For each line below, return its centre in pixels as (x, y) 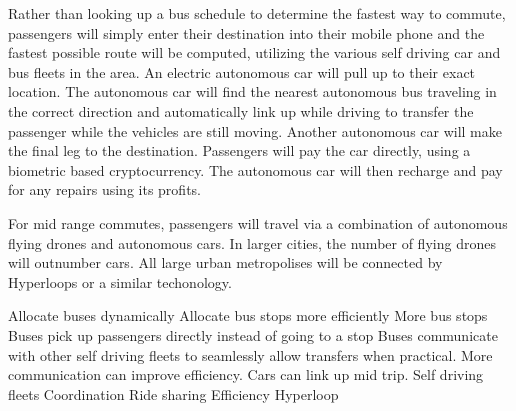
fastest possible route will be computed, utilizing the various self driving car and (254, 52)
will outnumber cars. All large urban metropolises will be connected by (225, 262)
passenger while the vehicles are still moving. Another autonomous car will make (255, 130)
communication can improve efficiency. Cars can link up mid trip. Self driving (246, 374)
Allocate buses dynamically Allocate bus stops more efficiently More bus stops (248, 315)
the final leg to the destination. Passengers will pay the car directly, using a (239, 150)
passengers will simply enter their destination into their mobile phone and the (246, 32)
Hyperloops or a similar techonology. (120, 281)
